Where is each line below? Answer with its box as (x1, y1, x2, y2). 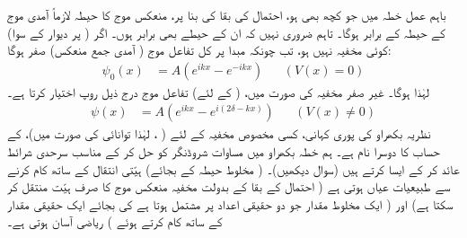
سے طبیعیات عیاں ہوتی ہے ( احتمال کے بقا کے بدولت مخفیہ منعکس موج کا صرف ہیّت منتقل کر (7, 177, 451, 196)
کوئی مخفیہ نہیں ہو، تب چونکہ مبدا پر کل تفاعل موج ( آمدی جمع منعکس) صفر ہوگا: (7, 40, 392, 59)
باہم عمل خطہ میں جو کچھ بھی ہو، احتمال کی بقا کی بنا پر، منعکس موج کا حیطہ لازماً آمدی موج (7, 5, 446, 23)
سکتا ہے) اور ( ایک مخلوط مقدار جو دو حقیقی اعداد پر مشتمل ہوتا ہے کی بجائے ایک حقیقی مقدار (7, 194, 454, 213)
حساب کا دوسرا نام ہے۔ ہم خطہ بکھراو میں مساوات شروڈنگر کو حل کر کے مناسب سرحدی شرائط (7, 142, 440, 161)
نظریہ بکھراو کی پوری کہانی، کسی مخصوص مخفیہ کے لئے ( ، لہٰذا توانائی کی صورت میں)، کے (7, 124, 431, 143)
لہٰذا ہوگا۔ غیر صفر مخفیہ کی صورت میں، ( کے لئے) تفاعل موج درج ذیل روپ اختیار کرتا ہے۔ (7, 82, 429, 101)
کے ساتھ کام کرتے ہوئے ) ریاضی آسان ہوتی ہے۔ (7, 212, 223, 231)
